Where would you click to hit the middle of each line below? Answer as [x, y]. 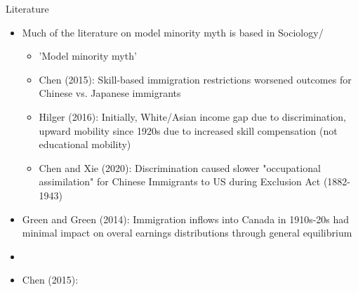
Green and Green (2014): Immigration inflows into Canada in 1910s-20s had [186, 219]
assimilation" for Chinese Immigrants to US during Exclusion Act [180, 181]
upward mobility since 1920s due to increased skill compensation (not [188, 130]
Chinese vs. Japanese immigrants [110, 93]
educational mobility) [85, 144]
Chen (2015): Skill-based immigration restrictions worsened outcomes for [195, 79]
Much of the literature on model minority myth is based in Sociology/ [173, 32]
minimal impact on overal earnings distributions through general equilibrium [187, 233]
